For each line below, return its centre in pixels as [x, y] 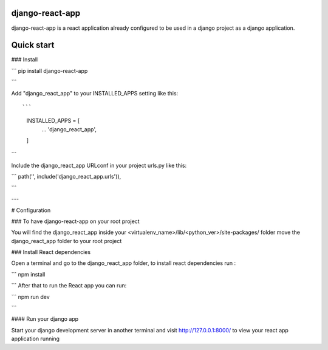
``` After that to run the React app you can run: [69, 286]
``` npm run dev [30, 297]
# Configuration [31, 210]
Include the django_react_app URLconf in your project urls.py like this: [99, 165]
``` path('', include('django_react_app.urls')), [66, 177]
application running [36, 339]
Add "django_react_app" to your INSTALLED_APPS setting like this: [95, 93]
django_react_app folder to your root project [67, 241]
